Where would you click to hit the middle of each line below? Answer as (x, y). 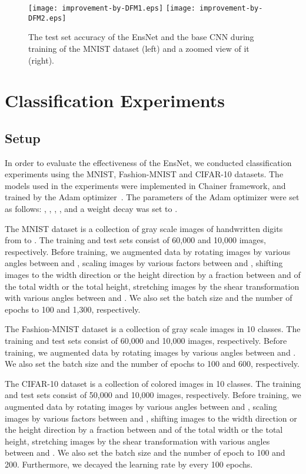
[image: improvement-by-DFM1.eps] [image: (112, 8)
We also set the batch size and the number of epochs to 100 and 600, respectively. (152, 364)
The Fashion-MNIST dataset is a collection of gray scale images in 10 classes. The (153, 329)
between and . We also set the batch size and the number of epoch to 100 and (145, 453)
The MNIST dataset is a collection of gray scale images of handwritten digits (144, 228)
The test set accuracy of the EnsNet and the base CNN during (141, 37)
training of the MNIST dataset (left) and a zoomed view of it (139, 48)
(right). (41, 60)
